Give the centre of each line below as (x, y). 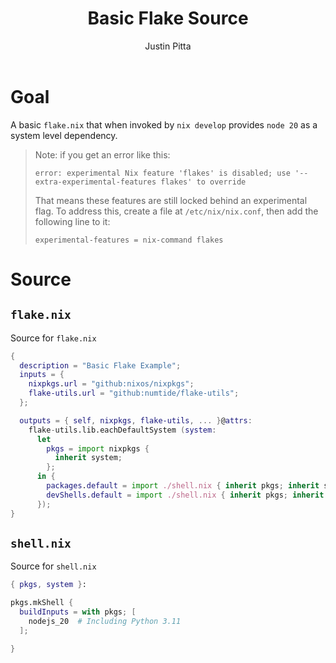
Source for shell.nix (53, 566)
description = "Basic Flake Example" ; (100, 365)
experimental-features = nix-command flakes (129, 240)
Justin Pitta (168, 46)
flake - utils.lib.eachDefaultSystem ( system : (122, 430)
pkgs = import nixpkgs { (98, 448)
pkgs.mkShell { (42, 603)
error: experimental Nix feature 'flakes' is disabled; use (162, 173)
